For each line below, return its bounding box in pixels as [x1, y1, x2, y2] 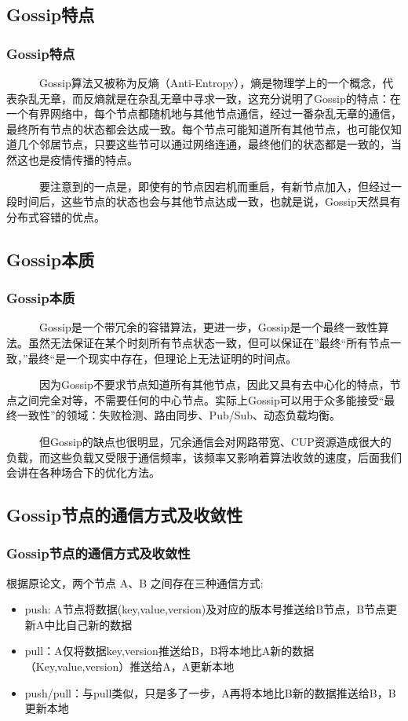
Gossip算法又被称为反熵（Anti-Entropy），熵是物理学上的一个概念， [38, 75, 383, 90]
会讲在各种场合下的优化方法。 [6, 464, 160, 481]
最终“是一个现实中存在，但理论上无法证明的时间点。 [27, 350, 297, 366]
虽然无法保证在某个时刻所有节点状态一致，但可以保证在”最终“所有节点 [27, 334, 391, 350]
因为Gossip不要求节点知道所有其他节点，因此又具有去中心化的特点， [38, 376, 390, 393]
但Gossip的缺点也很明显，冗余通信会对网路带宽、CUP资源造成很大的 [38, 433, 392, 449]
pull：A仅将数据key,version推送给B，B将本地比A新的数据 [24, 642, 315, 659]
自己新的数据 [66, 616, 133, 632]
